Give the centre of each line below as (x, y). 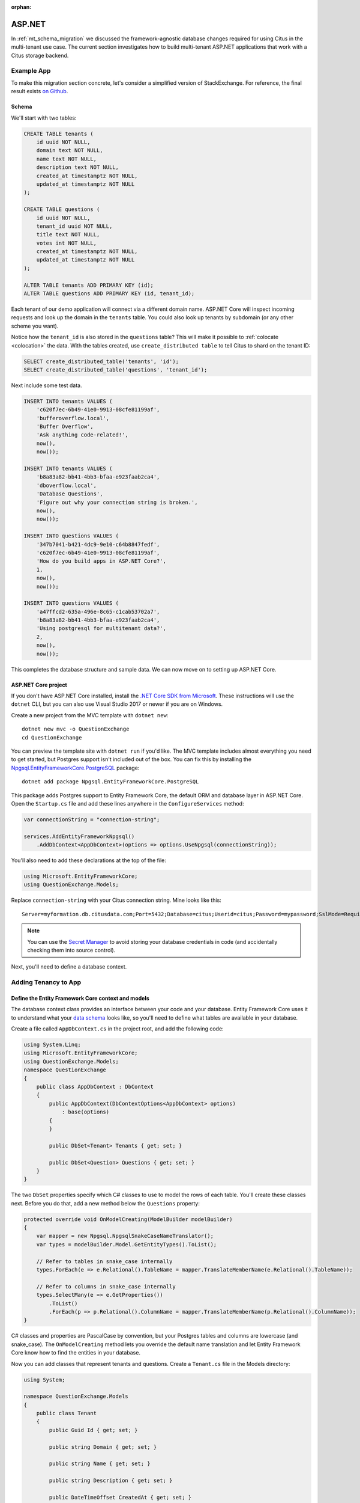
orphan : (21, 7)
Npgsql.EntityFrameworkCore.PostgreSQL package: (75, 768)
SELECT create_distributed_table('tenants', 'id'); (101, 361)
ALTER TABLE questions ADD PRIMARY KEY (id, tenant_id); (109, 294)
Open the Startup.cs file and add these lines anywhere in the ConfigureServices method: (127, 803)
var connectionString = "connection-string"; (92, 819)
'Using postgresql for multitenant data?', (101, 629)
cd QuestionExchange (52, 737)
